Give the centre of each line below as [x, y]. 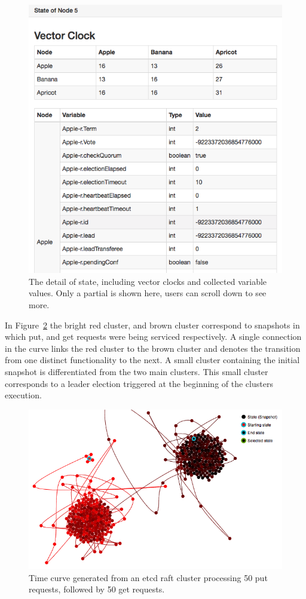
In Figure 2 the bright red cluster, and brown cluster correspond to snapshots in [152, 325]
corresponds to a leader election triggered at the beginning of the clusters [139, 383]
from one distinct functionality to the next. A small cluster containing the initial [152, 360]
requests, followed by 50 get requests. [97, 589]
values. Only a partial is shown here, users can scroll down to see [148, 293]
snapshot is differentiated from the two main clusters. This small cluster [137, 371]
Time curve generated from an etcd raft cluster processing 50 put [148, 577]
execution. [23, 395]
